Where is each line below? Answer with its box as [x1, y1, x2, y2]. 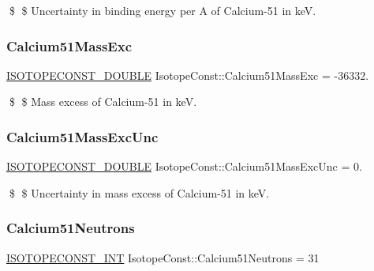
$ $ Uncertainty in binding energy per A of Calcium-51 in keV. [9, 2, 316, 18]
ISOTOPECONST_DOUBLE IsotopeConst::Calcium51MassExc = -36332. [6, 66, 369, 83]
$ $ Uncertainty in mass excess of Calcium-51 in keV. [9, 184, 270, 201]
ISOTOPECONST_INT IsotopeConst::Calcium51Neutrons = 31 [6, 249, 320, 265]
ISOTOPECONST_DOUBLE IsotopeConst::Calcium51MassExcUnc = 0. [6, 158, 362, 175]
